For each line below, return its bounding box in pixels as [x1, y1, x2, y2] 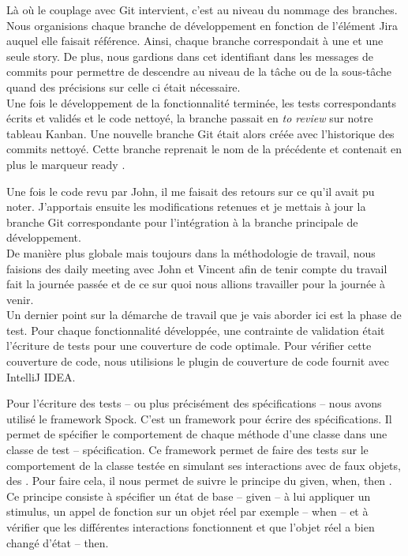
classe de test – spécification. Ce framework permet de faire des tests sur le [6, 441, 369, 458]
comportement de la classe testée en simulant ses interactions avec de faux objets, [6, 456, 401, 473]
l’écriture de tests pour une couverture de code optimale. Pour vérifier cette [6, 337, 372, 354]
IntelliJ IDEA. [6, 368, 76, 385]
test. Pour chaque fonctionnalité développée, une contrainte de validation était [6, 321, 385, 338]
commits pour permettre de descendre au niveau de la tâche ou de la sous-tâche [6, 63, 392, 80]
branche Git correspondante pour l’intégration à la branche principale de [6, 213, 358, 230]
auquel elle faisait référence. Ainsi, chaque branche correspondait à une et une [6, 32, 384, 49]
